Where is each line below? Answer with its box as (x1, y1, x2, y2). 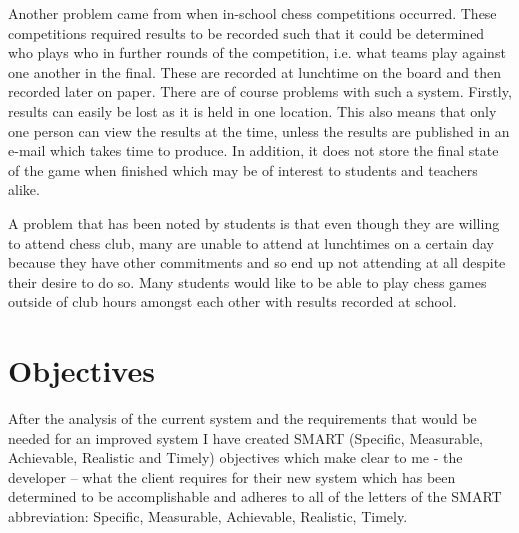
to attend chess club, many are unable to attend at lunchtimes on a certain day (8, 232, 495, 253)
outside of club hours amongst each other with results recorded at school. (8, 291, 457, 312)
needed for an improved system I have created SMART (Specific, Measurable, (8, 427, 484, 448)
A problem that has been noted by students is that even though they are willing (8, 212, 500, 233)
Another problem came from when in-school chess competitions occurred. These (8, 3, 497, 23)
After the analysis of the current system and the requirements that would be (8, 408, 477, 429)
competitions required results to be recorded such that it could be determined (8, 22, 485, 43)
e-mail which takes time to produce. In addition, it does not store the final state (8, 140, 499, 161)
